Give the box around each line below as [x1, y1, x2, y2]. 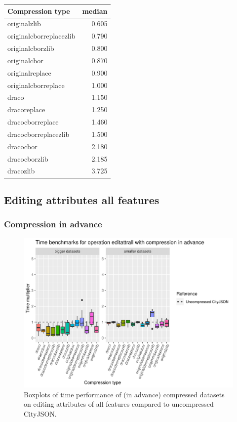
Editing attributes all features [4, 192, 159, 207]
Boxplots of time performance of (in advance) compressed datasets [24, 389, 225, 399]
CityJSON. [24, 409, 57, 419]
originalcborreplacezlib [7, 31, 76, 41]
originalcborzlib [7, 43, 54, 53]
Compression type [7, 5, 70, 16]
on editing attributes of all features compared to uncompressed [24, 399, 214, 409]
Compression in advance [4, 218, 102, 230]
